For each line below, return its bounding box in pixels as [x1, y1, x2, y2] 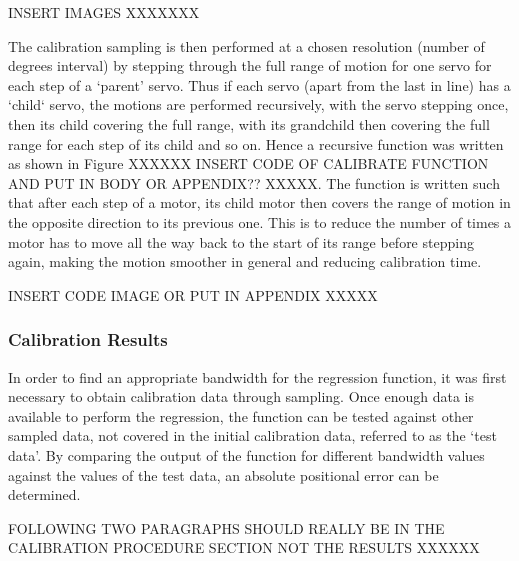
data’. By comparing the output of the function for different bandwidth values [8, 444, 485, 465]
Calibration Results [8, 327, 168, 352]
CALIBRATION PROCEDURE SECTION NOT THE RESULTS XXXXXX [8, 537, 480, 558]
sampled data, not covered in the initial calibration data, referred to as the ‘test [8, 425, 497, 446]
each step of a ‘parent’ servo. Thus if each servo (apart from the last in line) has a [8, 74, 511, 95]
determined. [8, 484, 81, 505]
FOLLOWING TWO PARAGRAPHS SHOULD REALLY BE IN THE [8, 517, 445, 538]
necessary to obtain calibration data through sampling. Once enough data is [8, 386, 474, 407]
